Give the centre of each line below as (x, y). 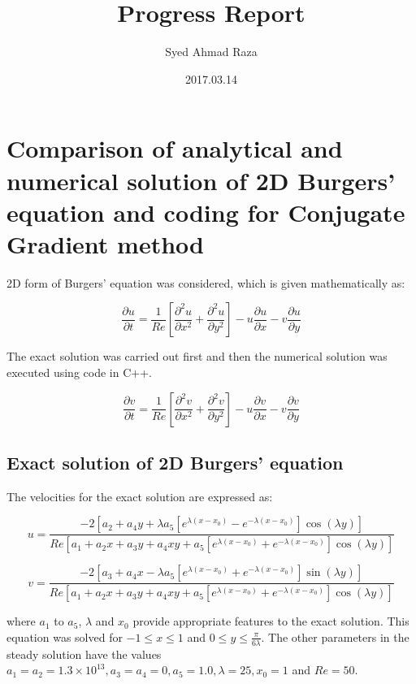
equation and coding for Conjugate (206, 212)
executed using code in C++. (79, 372)
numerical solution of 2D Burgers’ (201, 180)
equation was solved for (65, 636)
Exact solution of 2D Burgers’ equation (175, 462)
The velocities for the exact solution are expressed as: (140, 496)
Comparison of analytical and (175, 148)
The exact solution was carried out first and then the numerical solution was (197, 356)
